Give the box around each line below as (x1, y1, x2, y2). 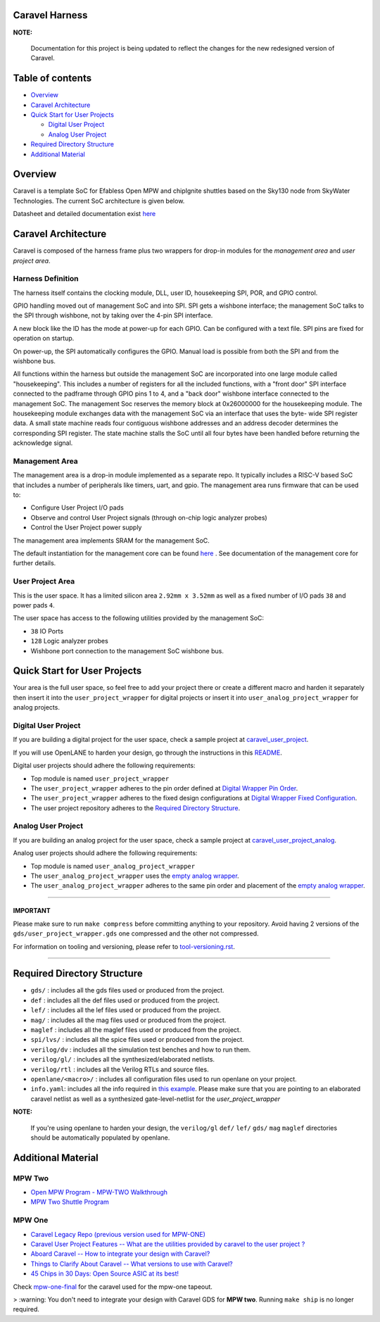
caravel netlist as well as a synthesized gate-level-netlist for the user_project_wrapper (30, 1095, 281, 1103)
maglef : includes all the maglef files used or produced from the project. (30, 1026, 241, 1034)
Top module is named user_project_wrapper (30, 774, 170, 783)
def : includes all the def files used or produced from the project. (30, 996, 220, 1005)
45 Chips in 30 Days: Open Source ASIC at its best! (30, 1269, 179, 1278)
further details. (13, 559, 56, 567)
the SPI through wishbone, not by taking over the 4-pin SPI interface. (13, 311, 213, 320)
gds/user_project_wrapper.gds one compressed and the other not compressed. (13, 929, 259, 938)
